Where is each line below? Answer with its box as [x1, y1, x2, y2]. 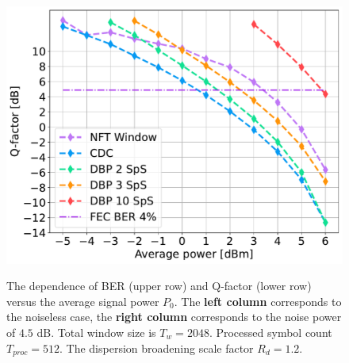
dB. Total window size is [36, 324, 156, 340]
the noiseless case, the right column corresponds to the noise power [6, 308, 342, 325]
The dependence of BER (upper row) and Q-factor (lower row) [6, 277, 312, 294]
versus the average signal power [6, 292, 159, 309]
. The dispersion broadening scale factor [59, 339, 254, 356]
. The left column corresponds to [174, 292, 342, 309]
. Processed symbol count [209, 324, 332, 340]
